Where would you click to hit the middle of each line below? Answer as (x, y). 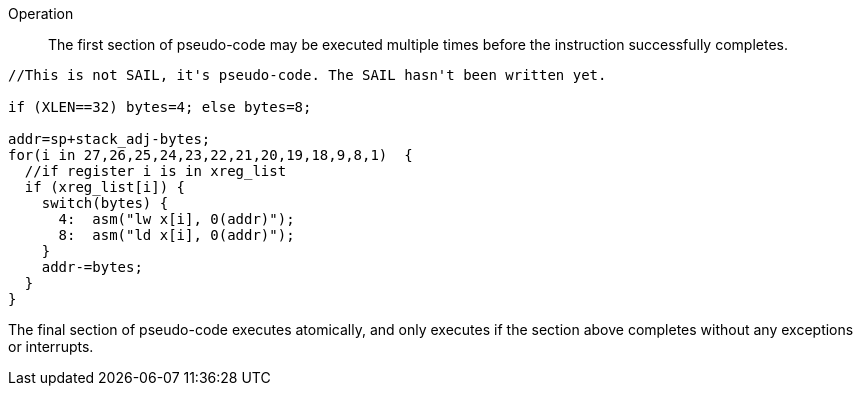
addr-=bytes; (92, 267)
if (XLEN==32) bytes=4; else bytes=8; (160, 107)
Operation (41, 13)
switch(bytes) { (105, 203)
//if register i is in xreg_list (155, 171)
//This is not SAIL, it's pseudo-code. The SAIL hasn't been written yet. (307, 75)
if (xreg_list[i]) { (105, 187)
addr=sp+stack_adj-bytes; (109, 139)
